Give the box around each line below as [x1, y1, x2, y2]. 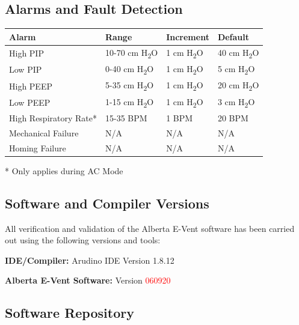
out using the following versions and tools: [5, 234, 161, 246]
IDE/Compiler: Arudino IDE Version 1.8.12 [5, 254, 174, 266]
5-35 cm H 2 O [105, 79, 154, 93]
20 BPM [217, 112, 248, 124]
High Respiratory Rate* [9, 112, 97, 124]
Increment [166, 30, 209, 43]
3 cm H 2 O [217, 95, 255, 109]
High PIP [9, 46, 44, 59]
